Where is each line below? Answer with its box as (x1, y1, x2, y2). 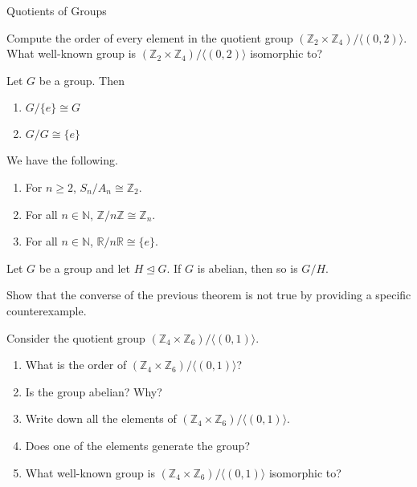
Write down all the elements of (25, 410, 177, 427)
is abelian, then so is (197, 259, 298, 276)
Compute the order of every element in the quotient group (6, 29, 293, 46)
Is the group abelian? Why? (25, 383, 162, 400)
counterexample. (6, 302, 87, 319)
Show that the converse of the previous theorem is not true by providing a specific (6, 286, 411, 303)
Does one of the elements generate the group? (25, 436, 251, 453)
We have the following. (6, 152, 118, 168)
